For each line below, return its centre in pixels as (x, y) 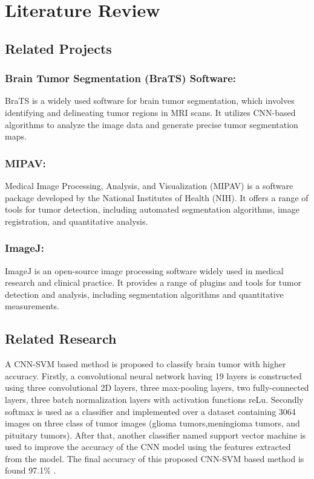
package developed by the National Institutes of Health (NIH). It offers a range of (157, 197)
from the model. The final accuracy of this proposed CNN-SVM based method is (155, 458)
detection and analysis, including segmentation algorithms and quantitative (144, 294)
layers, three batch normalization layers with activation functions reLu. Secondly (154, 399)
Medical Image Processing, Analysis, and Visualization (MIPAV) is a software (149, 185)
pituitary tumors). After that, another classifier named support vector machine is (155, 435)
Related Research (61, 339)
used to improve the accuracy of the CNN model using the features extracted (148, 447)
